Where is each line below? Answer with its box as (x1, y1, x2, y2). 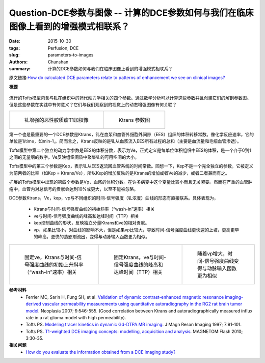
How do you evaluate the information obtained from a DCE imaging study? (26, 349, 176, 355)
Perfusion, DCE (48, 45, 79, 51)
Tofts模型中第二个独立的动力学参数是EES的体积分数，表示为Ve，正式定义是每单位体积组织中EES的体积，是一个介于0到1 (9, 147, 251, 153)
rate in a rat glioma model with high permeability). (26, 314, 126, 320)
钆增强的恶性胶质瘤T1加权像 (24, 116, 89, 123)
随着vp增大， (197, 251, 228, 257)
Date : (9, 38, 21, 44)
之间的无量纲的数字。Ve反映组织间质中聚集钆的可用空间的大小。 (9, 154, 139, 160)
